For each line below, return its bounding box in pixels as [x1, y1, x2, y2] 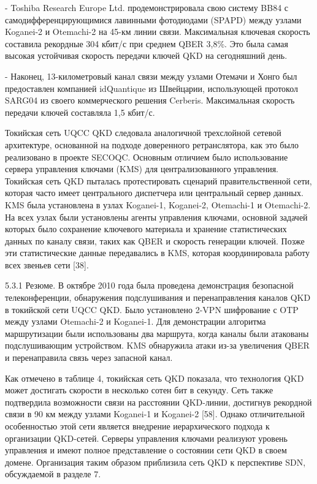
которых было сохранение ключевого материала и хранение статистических [5, 222, 287, 235]
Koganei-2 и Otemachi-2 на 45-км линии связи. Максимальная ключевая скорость [5, 25, 310, 38]
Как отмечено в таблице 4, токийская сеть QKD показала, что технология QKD [5, 371, 304, 384]
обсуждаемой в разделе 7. [5, 467, 101, 480]
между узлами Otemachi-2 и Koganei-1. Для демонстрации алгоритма [5, 315, 266, 328]
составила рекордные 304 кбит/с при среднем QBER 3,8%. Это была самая [5, 37, 288, 50]
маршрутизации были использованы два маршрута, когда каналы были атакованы [5, 327, 309, 339]
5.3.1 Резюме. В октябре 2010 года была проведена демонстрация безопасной [5, 279, 294, 292]
